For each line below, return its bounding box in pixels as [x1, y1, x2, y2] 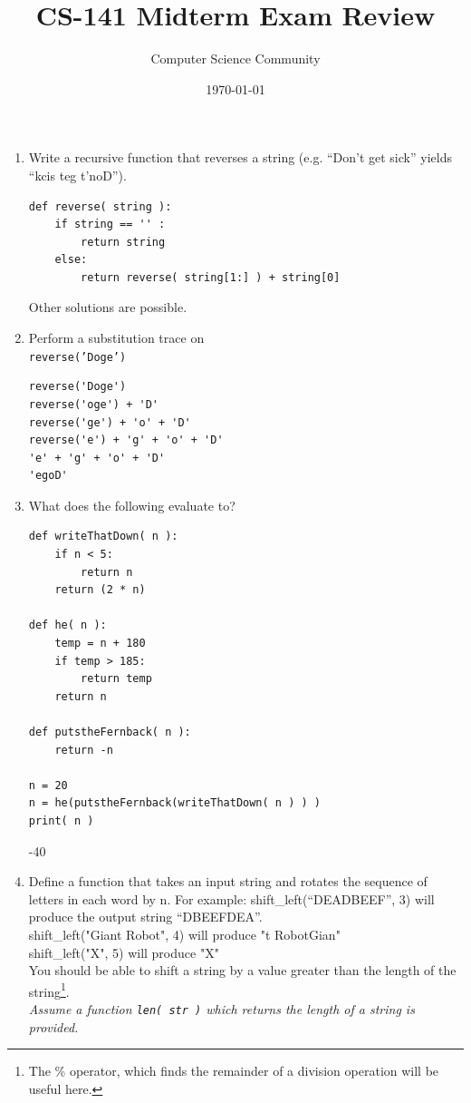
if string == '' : [54, 218, 166, 231]
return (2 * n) [54, 583, 146, 597]
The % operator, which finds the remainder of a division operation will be [28, 1061, 439, 1080]
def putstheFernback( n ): [28, 726, 191, 738]
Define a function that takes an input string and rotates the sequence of [28, 872, 428, 891]
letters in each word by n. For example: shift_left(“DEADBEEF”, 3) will [28, 889, 435, 908]
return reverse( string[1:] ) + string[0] [81, 270, 341, 284]
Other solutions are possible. [28, 298, 187, 317]
